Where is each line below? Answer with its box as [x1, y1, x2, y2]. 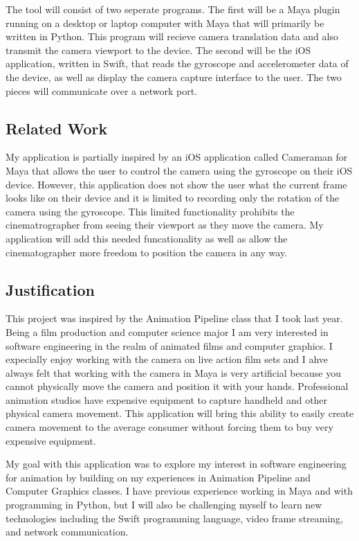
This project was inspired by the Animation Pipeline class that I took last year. [6, 311, 343, 326]
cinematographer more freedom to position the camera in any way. [6, 245, 288, 259]
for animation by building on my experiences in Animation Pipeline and [6, 470, 311, 484]
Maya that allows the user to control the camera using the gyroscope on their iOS [6, 163, 353, 177]
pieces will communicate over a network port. [6, 83, 198, 98]
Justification [6, 278, 95, 300]
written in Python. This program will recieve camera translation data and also [6, 29, 338, 44]
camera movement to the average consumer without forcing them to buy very [6, 420, 333, 434]
